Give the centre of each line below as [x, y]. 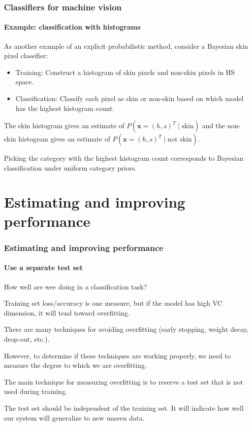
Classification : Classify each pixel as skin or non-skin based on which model [129, 98]
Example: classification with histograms [72, 27]
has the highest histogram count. [65, 108]
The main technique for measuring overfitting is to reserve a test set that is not [124, 381]
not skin [180, 140]
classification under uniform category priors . [70, 167]
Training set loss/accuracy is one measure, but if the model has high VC [113, 303]
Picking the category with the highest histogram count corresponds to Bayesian [124, 158]
